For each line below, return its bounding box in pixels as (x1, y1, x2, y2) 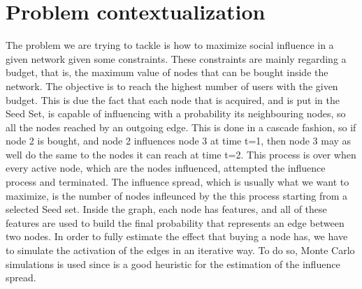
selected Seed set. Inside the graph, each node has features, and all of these (6, 202, 327, 216)
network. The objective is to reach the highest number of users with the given (6, 78, 338, 93)
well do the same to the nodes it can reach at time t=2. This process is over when (6, 147, 356, 161)
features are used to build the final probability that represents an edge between (6, 215, 345, 230)
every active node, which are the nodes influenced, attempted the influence (6, 161, 326, 175)
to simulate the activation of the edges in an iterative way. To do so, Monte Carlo (6, 243, 355, 258)
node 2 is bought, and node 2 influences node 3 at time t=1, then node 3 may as (6, 133, 352, 148)
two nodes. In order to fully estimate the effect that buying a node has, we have (6, 229, 348, 244)
